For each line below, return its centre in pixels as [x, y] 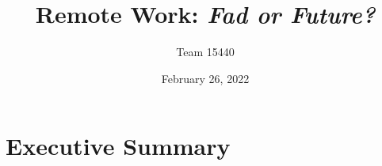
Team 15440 [205, 52]
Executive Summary [118, 146]
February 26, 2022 [205, 78]
